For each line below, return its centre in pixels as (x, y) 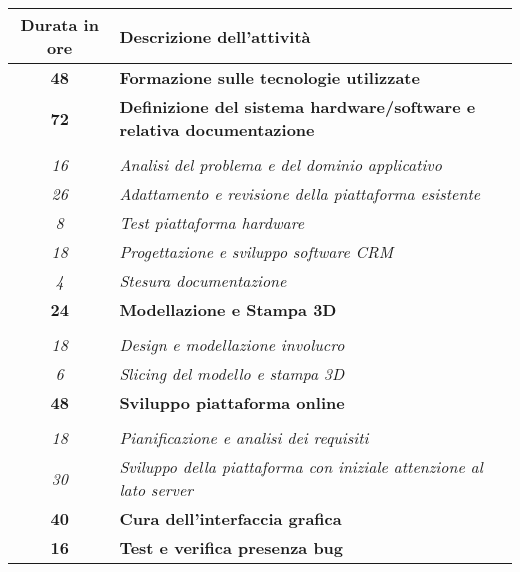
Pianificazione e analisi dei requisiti (244, 437)
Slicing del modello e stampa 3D (232, 373)
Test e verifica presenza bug (231, 547)
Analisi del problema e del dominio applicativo (280, 164)
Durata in (59, 24)
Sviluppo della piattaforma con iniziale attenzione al (301, 466)
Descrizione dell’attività (215, 36)
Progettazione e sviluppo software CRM (256, 251)
